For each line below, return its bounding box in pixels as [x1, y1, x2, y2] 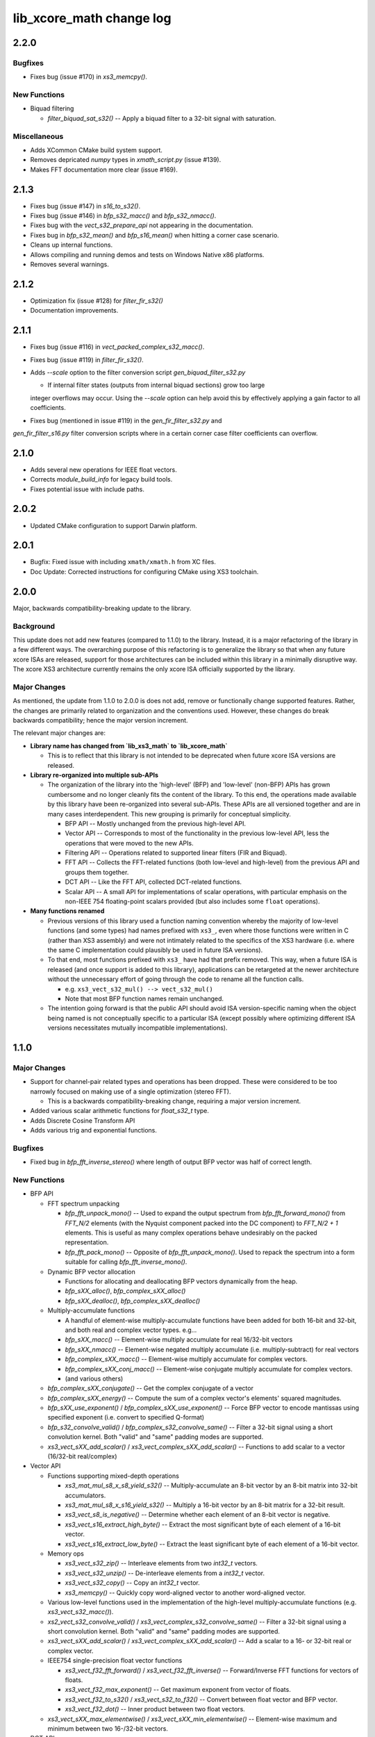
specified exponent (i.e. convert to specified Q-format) [47, 1413, 205, 1422]
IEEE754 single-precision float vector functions [47, 1656, 183, 1665]
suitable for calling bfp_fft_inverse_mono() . [65, 1258, 187, 1266]
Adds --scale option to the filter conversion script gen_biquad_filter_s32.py [30, 368, 246, 377]
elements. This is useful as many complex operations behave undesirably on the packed [65, 1228, 317, 1237]
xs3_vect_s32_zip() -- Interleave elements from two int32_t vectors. [65, 1559, 258, 1567]
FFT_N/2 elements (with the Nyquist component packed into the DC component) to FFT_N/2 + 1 [65, 1219, 338, 1227]
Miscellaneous [12, 131, 64, 141]
